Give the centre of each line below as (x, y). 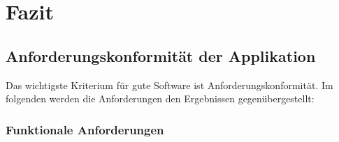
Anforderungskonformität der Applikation (161, 55)
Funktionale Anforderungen (85, 129)
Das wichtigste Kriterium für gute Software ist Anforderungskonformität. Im (169, 85)
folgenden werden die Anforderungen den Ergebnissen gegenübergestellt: (160, 98)
